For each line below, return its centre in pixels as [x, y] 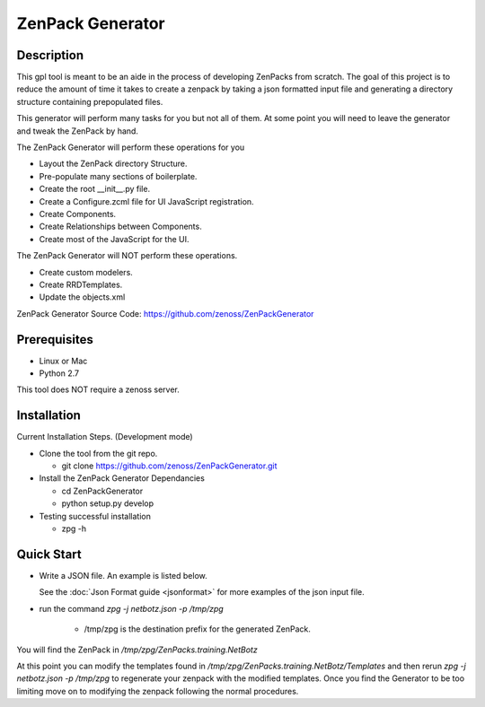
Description [50, 55]
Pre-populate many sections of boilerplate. [118, 176]
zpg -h [74, 528]
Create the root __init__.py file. [95, 189]
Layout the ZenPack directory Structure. [113, 164]
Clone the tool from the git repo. [98, 453]
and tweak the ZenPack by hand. [78, 131]
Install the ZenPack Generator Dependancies [122, 478]
